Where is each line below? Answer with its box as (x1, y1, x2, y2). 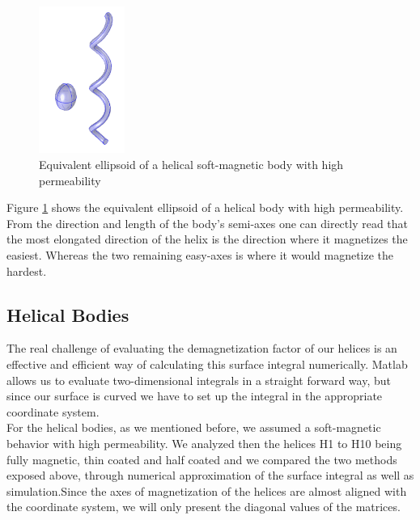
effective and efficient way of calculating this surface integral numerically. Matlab (6, 356, 408, 373)
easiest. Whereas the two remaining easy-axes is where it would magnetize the (6, 247, 394, 264)
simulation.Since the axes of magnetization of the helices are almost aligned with (6, 482, 407, 499)
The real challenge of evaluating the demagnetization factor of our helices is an (6, 340, 397, 357)
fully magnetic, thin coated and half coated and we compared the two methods (6, 450, 397, 467)
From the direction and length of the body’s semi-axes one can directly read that (6, 214, 409, 231)
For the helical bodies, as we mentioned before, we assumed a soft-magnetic (6, 419, 381, 436)
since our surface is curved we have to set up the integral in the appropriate (6, 387, 383, 404)
